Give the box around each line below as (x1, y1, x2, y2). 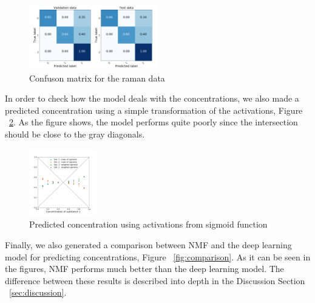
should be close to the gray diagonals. (5, 127, 145, 140)
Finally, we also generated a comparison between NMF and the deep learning (5, 238, 292, 251)
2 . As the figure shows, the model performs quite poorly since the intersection (9, 116, 298, 128)
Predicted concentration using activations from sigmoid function (29, 218, 268, 231)
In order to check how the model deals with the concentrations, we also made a (5, 92, 299, 105)
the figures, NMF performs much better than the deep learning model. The (5, 262, 284, 275)
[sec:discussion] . (9, 286, 67, 299)
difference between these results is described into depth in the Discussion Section (5, 274, 305, 287)
